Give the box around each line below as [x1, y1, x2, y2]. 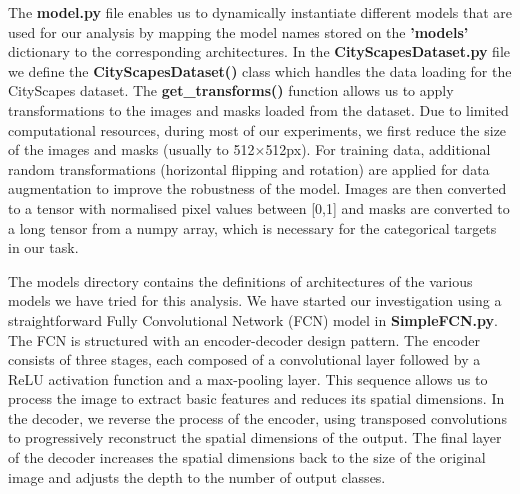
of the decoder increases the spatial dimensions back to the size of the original [8, 447, 486, 468]
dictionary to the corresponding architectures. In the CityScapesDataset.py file [8, 41, 511, 62]
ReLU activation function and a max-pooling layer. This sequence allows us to [8, 368, 488, 389]
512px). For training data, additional [265, 139, 491, 160]
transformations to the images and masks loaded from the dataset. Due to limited [8, 99, 509, 120]
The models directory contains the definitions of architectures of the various [8, 270, 473, 291]
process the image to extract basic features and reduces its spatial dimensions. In [8, 388, 505, 409]
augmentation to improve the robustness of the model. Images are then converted [8, 178, 507, 199]
